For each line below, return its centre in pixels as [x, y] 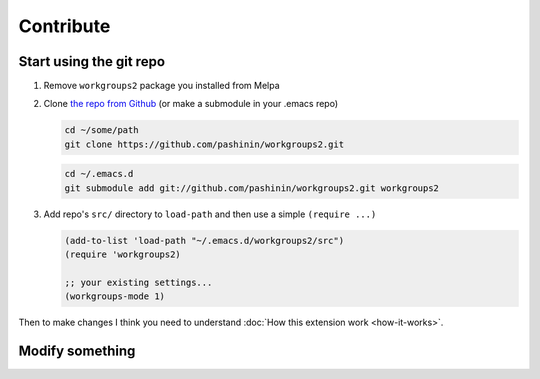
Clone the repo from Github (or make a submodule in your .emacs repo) [191, 104]
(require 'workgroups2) [123, 254]
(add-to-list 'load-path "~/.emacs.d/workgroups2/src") [204, 240]
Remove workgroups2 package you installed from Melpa [161, 86]
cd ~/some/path [101, 130]
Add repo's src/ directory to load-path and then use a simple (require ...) [210, 214]
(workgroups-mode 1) [114, 296]
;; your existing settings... [138, 282]
